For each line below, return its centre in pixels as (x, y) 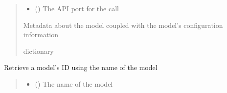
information (41, 35)
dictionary (38, 51)
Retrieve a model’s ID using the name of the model (81, 67)
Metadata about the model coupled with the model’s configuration (123, 25)
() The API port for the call (77, 8)
